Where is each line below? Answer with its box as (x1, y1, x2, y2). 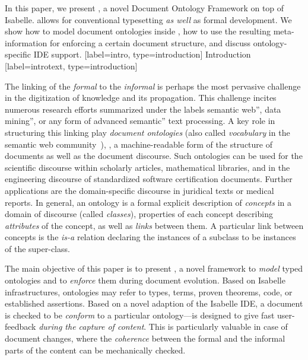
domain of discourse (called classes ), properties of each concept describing (5, 208, 273, 220)
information (5, 36, 47, 49)
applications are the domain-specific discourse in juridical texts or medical (5, 184, 274, 196)
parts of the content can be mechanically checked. (5, 343, 186, 356)
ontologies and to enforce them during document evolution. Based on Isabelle (5, 274, 285, 286)
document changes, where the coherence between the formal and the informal (5, 332, 285, 345)
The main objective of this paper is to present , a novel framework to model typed (5, 262, 303, 275)
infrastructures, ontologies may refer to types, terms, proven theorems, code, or (5, 285, 293, 298)
